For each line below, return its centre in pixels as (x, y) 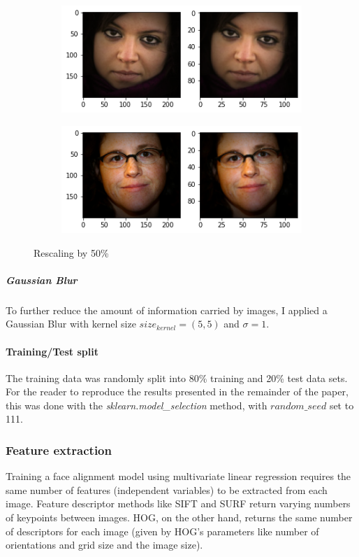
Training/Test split (52, 351)
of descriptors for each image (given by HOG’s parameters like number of (162, 531)
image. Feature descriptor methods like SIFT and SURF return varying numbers (178, 503)
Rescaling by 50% (71, 252)
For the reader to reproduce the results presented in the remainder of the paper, (177, 392)
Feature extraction (59, 450)
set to (342, 405)
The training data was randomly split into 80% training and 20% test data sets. (177, 378)
